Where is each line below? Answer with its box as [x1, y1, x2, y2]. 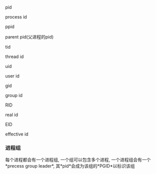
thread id [5, 53, 24, 59]
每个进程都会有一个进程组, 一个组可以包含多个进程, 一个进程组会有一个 [5, 157, 151, 163]
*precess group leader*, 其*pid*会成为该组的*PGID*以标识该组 [5, 163, 135, 169]
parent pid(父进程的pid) [5, 34, 54, 39]
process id [5, 14, 27, 19]
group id [5, 92, 23, 98]
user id [5, 73, 20, 79]
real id [5, 112, 19, 117]
